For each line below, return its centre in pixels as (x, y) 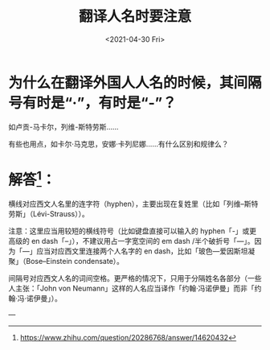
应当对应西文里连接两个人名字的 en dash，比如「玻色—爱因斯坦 (142, 251)
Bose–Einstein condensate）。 (75, 261)
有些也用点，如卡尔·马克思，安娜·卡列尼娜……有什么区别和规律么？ (119, 144)
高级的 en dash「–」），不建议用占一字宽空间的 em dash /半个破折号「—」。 (131, 241)
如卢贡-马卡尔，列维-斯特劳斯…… (63, 126)
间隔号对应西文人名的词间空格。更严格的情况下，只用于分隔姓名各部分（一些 (135, 278)
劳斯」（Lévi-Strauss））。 (49, 213)
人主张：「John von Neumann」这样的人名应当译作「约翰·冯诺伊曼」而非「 (131, 288)
